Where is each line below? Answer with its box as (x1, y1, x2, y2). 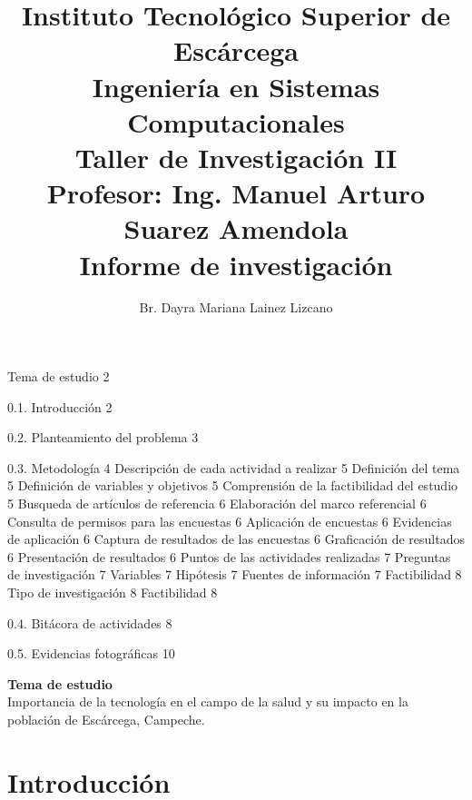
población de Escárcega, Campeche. (7, 709, 205, 728)
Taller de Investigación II (74, 138, 398, 175)
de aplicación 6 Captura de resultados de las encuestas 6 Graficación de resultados (7, 529, 465, 548)
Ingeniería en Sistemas (92, 67, 380, 104)
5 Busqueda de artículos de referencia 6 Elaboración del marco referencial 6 (7, 494, 427, 512)
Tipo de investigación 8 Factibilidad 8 (7, 582, 218, 601)
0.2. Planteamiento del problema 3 (7, 428, 199, 447)
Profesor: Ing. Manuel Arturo (46, 174, 426, 212)
